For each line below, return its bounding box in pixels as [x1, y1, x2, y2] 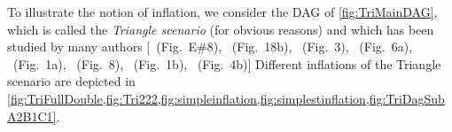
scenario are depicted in [7, 72, 136, 90]
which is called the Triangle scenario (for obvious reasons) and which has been [7, 19, 434, 38]
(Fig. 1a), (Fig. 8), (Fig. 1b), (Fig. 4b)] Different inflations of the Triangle [12, 54, 441, 73]
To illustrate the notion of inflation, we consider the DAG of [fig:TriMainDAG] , [7, 3, 438, 20]
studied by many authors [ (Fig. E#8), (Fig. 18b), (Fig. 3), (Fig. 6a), [7, 37, 413, 56]
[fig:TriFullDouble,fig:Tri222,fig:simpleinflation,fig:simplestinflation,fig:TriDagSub [7, 89, 445, 107]
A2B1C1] [7, 106, 57, 125]
